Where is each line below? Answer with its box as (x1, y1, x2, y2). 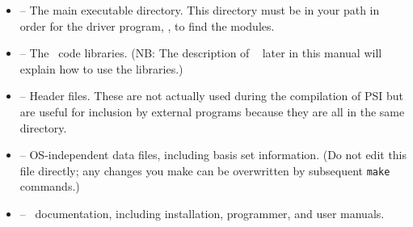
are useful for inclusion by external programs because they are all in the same (19, 103, 405, 120)
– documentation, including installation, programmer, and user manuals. (19, 205, 385, 221)
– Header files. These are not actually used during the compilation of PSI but (19, 87, 404, 104)
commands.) (19, 178, 80, 195)
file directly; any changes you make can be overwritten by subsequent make (19, 162, 390, 179)
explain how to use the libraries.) (19, 60, 183, 77)
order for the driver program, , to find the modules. (19, 17, 275, 34)
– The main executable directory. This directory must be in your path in (19, 2, 380, 18)
